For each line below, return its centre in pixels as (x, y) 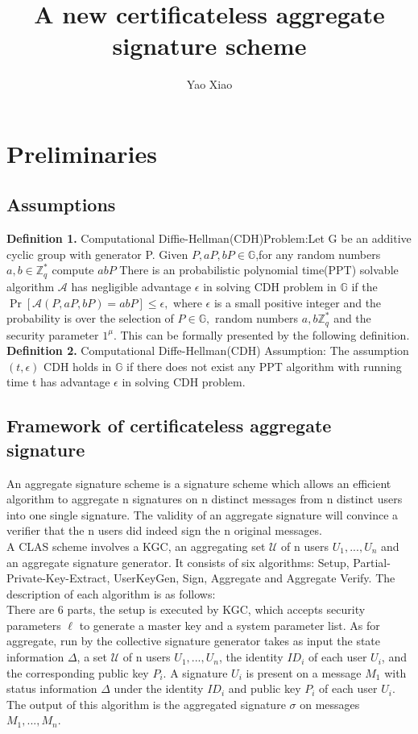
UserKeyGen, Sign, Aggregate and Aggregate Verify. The (255, 578)
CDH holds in (78, 366)
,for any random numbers (318, 254)
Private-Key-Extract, (58, 578)
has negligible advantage (131, 286)
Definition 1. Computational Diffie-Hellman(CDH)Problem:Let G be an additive (209, 238)
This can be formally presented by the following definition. (265, 334)
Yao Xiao (209, 84)
